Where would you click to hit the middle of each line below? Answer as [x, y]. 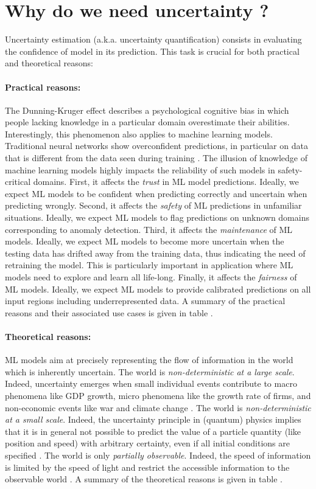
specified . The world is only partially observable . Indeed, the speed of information [158, 455]
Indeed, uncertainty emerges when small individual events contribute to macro [151, 383]
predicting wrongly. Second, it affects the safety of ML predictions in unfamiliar [153, 205]
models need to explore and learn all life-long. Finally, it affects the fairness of [151, 277]
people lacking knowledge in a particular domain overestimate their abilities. [147, 122]
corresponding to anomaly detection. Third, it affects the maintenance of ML [149, 229]
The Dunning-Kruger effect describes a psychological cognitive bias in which [147, 110]
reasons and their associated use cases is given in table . [109, 312]
